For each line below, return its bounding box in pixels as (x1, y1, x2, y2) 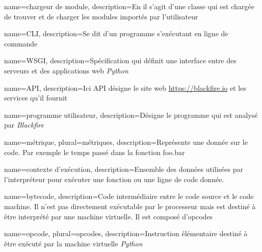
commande (4, 38, 38, 48)
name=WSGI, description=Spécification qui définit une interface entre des (4, 55, 237, 66)
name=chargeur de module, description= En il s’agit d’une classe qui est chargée (4, 1, 254, 11)
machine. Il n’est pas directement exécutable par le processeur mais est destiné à (4, 200, 256, 211)
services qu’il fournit (4, 92, 68, 103)
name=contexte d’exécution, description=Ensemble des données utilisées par (4, 164, 243, 174)
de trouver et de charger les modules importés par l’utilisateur (4, 11, 198, 21)
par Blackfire (4, 119, 44, 130)
